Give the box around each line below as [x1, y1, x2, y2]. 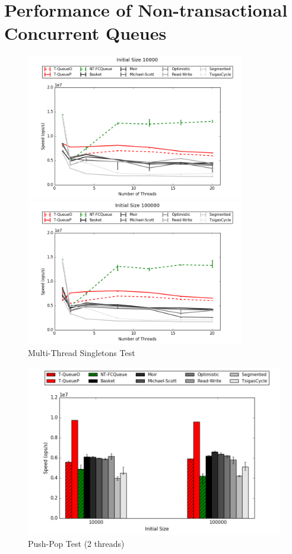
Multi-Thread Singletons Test [28, 347, 135, 358]
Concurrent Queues [4, 21, 167, 45]
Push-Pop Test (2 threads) [28, 537, 125, 549]
